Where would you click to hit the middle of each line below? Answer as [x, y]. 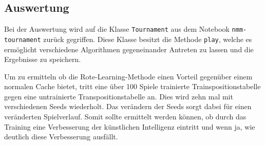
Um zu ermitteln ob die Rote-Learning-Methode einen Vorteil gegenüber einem [128, 76]
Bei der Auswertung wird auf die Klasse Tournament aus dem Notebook [117, 29]
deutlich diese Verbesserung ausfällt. [61, 137]
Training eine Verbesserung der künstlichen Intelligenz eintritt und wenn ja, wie [130, 126]
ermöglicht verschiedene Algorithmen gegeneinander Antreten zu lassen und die [129, 49]
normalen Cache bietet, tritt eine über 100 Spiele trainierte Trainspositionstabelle [132, 86]
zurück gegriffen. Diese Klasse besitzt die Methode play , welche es [148, 39]
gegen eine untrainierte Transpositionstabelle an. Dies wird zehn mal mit [119, 96]
